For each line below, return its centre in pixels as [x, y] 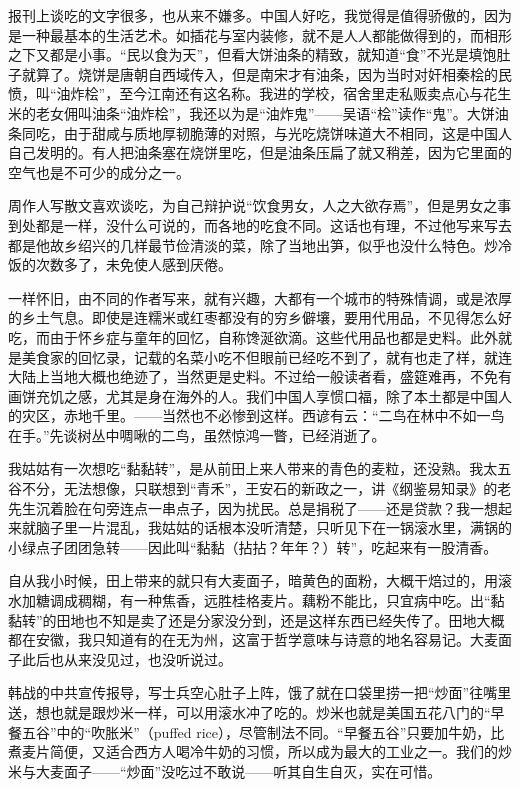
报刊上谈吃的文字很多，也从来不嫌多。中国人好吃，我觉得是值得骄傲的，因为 [260, 15]
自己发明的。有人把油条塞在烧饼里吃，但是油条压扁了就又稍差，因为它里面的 [260, 152]
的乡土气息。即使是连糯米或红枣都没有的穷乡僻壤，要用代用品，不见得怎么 [253, 317]
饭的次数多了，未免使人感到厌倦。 [120, 264]
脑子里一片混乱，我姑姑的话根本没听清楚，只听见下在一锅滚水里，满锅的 [273, 527]
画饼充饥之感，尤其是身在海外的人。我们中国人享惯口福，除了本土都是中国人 [260, 395]
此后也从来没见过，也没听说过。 [126, 658]
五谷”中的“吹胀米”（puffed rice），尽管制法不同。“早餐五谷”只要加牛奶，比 [263, 731]
